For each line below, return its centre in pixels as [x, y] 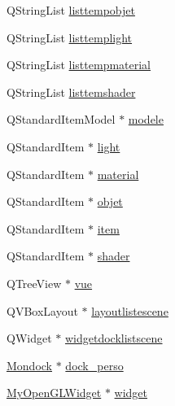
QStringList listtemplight [70, 37]
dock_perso [94, 365]
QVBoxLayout [42, 310]
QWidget [29, 338]
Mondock [30, 365]
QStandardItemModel [61, 119]
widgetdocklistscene [114, 338]
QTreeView [34, 283]
